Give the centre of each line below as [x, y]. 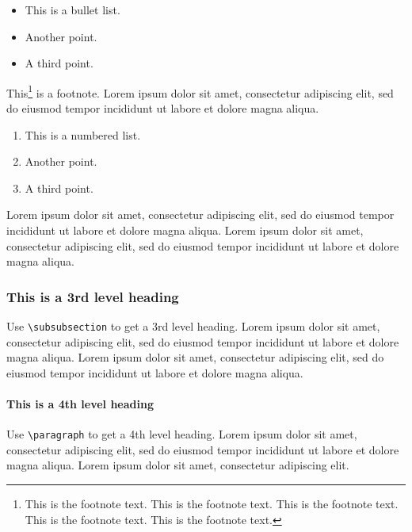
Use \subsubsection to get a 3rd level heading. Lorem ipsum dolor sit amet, [193, 326]
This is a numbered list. [83, 134]
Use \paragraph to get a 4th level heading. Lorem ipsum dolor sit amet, [182, 434]
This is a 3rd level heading [93, 296]
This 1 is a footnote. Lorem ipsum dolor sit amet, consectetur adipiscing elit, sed [200, 91]
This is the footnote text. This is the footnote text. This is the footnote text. [212, 504]
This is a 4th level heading [80, 404]
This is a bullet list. [72, 10]
